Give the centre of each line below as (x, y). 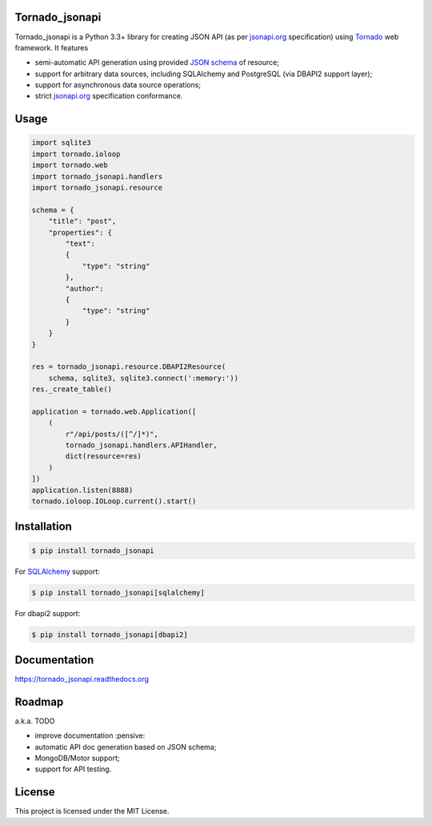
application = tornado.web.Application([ (114, 411)
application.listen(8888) (82, 490)
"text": (80, 243)
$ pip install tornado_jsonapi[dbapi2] (110, 635)
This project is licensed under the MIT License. (92, 811)
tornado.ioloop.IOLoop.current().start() (114, 501)
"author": (84, 288)
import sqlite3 (61, 143)
